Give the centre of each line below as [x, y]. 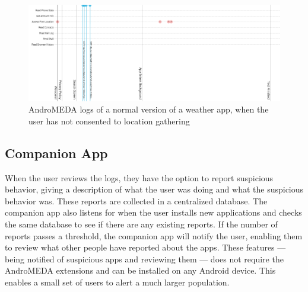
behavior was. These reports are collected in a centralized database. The [136, 200]
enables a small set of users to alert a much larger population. [117, 282]
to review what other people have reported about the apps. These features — [145, 247]
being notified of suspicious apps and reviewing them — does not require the [144, 259]
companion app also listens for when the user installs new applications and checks [153, 212]
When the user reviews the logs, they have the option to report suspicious [139, 177]
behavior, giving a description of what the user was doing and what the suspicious [154, 189]
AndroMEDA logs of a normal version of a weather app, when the [149, 109]
